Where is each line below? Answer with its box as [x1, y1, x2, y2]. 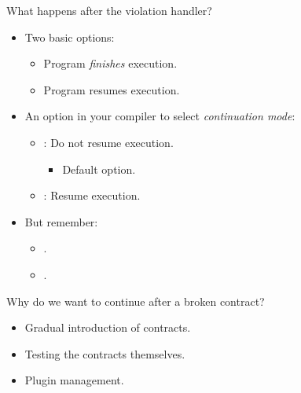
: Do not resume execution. [43, 134, 174, 150]
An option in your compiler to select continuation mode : [24, 108, 295, 124]
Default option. [62, 160, 136, 177]
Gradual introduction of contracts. [24, 319, 191, 336]
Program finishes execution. [43, 55, 178, 72]
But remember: [24, 213, 98, 230]
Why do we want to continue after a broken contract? [6, 292, 265, 309]
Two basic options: [24, 28, 115, 45]
